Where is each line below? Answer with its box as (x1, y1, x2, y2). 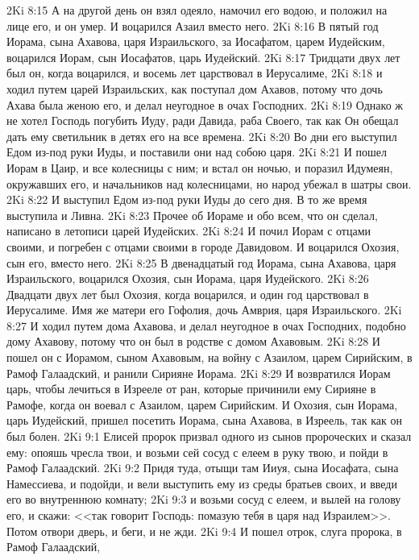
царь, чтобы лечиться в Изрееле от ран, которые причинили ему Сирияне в (6, 380, 376, 397)
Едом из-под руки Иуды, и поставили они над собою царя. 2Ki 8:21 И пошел (6, 143, 388, 160)
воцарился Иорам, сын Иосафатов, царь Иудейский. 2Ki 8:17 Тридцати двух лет (6, 48, 400, 65)
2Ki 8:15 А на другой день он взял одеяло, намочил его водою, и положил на (6, 2, 388, 18)
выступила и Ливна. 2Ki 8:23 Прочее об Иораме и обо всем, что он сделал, (6, 206, 378, 223)
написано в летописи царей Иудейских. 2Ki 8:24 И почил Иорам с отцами (6, 222, 371, 239)
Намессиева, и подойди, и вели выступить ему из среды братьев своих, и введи (6, 475, 397, 492)
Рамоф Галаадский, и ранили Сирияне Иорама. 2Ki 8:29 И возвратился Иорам (6, 364, 391, 381)
